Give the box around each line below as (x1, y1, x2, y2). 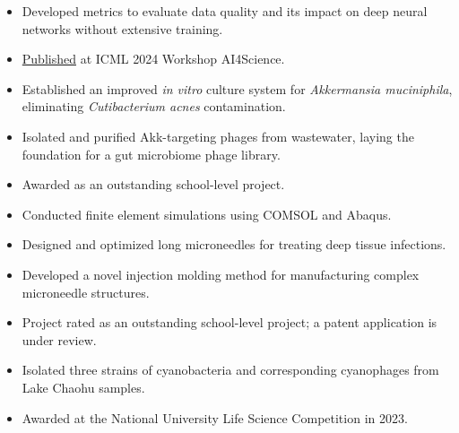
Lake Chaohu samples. (22, 377, 145, 396)
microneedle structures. (22, 282, 150, 301)
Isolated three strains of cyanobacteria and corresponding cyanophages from (22, 360, 439, 379)
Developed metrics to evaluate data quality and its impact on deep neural (22, 2, 428, 20)
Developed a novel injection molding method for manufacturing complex (22, 264, 420, 283)
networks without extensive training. (22, 19, 223, 38)
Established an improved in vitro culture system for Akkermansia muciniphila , (22, 79, 453, 98)
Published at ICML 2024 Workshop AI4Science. (22, 49, 285, 68)
